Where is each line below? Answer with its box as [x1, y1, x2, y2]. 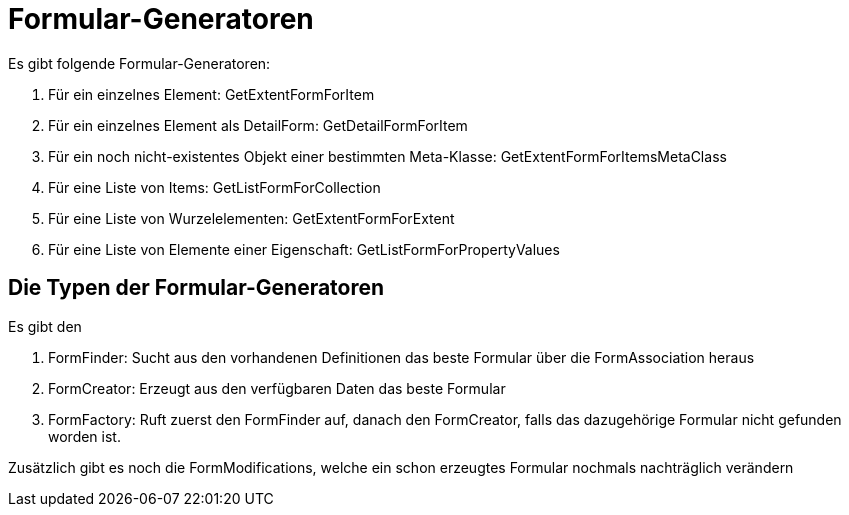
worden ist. [48, 427, 121, 445]
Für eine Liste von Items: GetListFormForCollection [48, 178, 381, 196]
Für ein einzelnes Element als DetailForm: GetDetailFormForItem [48, 116, 468, 134]
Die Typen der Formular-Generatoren [8, 275, 385, 301]
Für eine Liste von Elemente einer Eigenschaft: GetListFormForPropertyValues [48, 240, 560, 258]
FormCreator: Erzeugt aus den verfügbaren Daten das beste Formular [48, 379, 506, 397]
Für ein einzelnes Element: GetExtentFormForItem [48, 85, 375, 103]
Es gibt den [8, 317, 82, 335]
